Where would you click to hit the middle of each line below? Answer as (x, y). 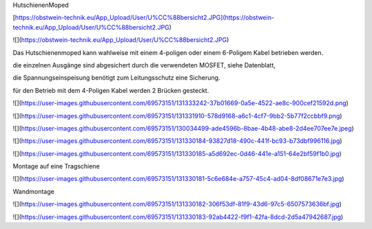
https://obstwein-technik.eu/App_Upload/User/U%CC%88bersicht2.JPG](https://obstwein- (145, 18)
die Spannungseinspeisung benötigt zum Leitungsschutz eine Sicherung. (116, 78)
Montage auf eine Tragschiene (56, 166)
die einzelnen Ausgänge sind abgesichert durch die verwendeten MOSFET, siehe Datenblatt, (144, 65)
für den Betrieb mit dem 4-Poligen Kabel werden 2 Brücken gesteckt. (111, 90)
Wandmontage (33, 191)
